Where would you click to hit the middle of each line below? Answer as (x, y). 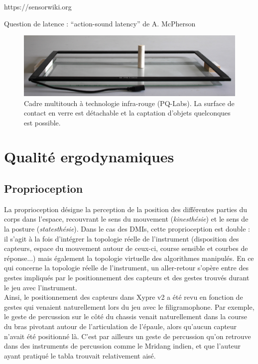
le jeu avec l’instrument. (41, 287)
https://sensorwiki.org (38, 6)
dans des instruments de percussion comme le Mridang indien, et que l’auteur (123, 346)
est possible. (42, 122)
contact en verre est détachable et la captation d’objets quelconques (127, 113)
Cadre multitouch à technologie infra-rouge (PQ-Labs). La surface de (129, 103)
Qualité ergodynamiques (89, 157)
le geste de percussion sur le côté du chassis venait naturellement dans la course (126, 316)
